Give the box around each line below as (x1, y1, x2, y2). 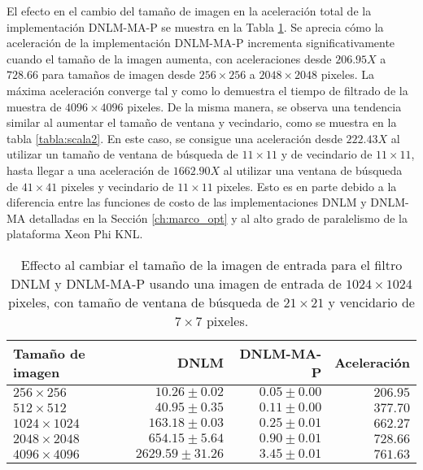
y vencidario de (328, 292, 415, 311)
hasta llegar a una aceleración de (7, 161, 170, 178)
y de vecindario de (281, 146, 373, 163)
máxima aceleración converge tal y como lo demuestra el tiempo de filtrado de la (7, 81, 408, 98)
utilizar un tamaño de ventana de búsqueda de (7, 146, 238, 163)
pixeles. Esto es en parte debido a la (216, 177, 397, 194)
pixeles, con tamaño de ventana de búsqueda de (8, 292, 280, 311)
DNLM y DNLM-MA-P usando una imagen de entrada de (11, 273, 342, 293)
